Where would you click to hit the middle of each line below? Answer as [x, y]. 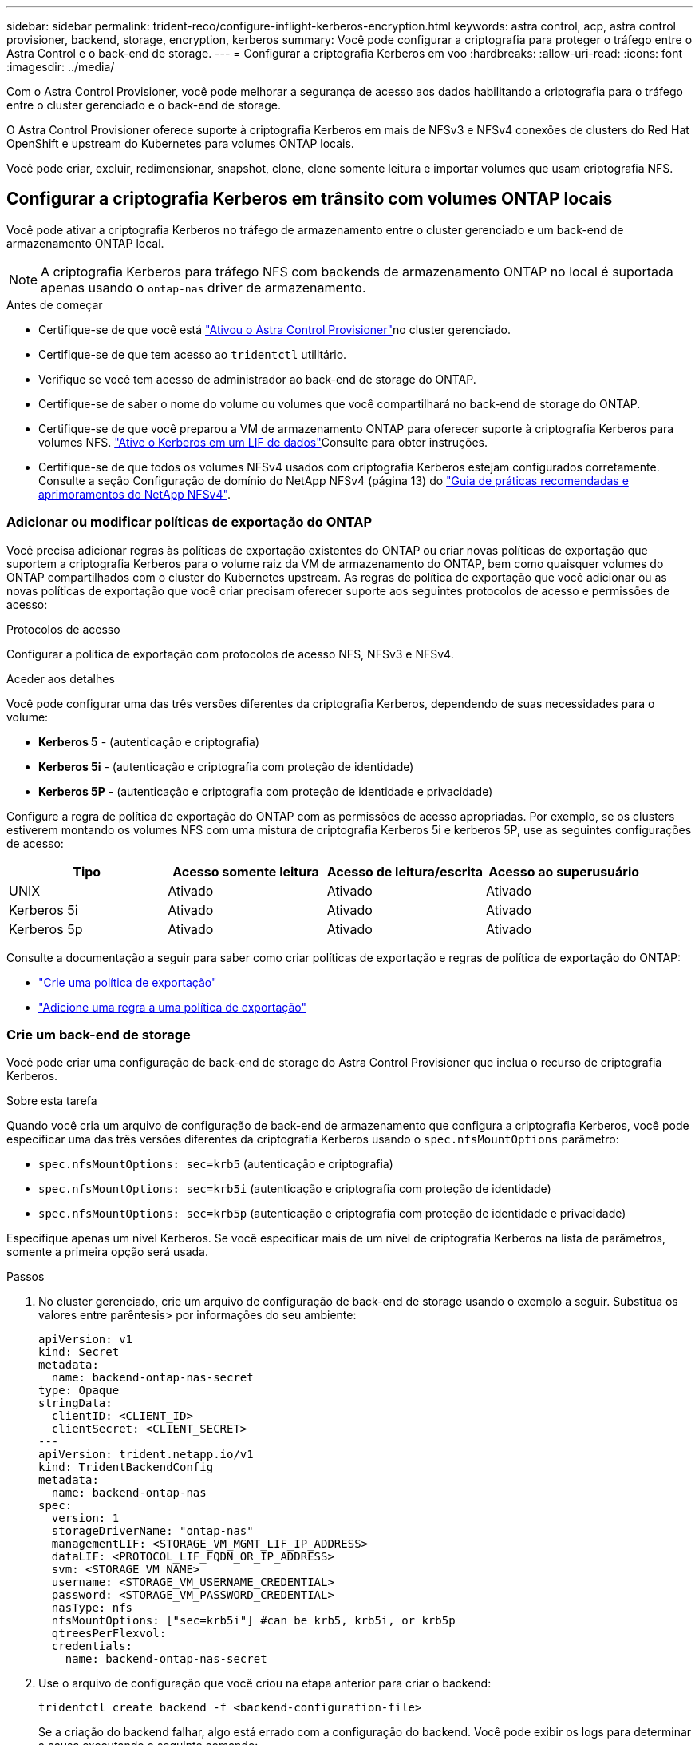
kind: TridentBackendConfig [126, 1467]
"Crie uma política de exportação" [128, 982]
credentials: [92, 1646]
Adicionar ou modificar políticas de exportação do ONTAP [190, 522]
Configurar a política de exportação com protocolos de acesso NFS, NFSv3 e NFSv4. [230, 654]
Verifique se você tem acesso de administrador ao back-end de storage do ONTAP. [257, 379]
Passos [26, 1277]
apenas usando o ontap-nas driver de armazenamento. [203, 287]
